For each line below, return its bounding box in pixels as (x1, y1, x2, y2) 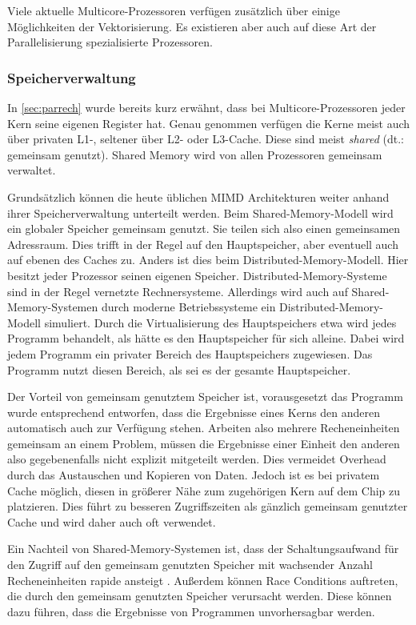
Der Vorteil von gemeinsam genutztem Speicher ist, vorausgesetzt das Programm (7, 388, 403, 405)
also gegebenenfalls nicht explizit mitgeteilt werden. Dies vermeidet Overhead (7, 451, 386, 467)
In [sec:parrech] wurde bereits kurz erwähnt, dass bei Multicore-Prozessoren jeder (7, 99, 406, 115)
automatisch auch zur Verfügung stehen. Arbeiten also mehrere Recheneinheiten (7, 419, 400, 436)
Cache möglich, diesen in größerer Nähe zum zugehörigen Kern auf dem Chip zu (7, 482, 401, 499)
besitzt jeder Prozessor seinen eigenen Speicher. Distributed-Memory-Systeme (7, 266, 387, 283)
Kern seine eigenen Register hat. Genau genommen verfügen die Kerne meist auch (7, 114, 410, 131)
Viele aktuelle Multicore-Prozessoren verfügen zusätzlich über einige (7, 2, 340, 18)
